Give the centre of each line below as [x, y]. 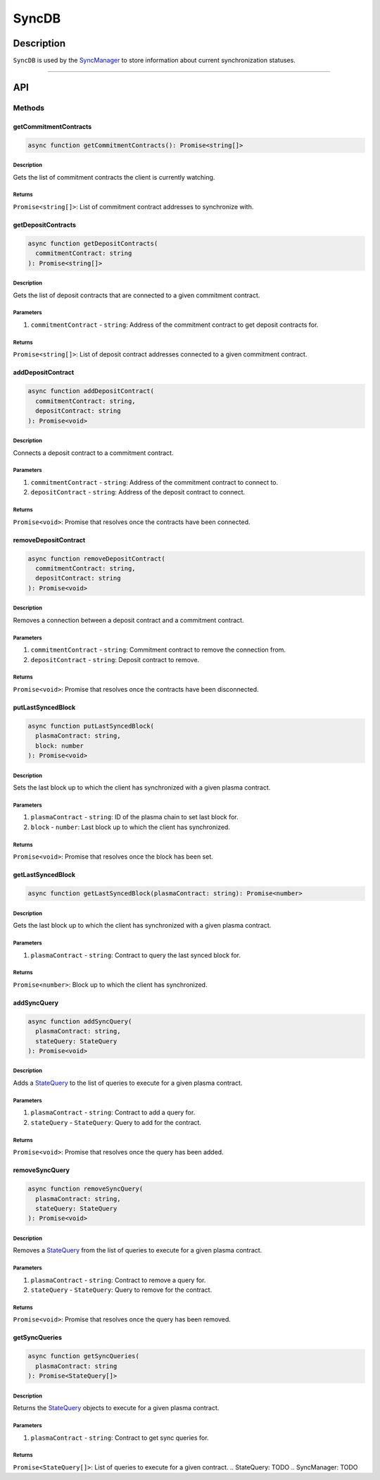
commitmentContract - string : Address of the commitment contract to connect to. [154, 482]
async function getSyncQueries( [84, 1356]
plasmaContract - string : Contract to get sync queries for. [120, 1438]
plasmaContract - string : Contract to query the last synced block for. [135, 955]
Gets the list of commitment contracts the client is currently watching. [114, 177]
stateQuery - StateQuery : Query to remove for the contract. [121, 1290]
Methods [29, 108]
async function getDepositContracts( [93, 243]
